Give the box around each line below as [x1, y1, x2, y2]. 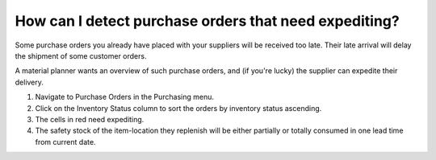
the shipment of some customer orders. [15, 51, 147, 60]
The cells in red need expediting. [35, 114, 145, 124]
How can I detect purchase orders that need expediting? [15, 12, 400, 30]
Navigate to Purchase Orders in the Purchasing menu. [35, 92, 214, 102]
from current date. [35, 137, 96, 146]
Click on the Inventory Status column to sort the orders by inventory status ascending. [35, 103, 322, 113]
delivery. [15, 77, 44, 87]
